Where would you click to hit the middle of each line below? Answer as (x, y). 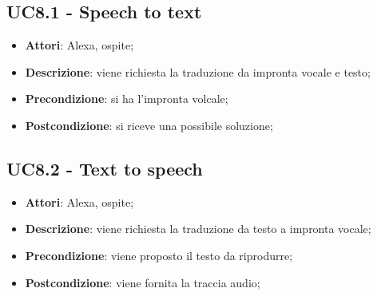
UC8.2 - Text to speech (105, 168)
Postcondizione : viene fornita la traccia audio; (143, 282)
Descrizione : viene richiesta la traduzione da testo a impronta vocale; (198, 229)
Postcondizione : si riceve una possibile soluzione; (149, 125)
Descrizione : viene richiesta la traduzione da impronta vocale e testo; (198, 71)
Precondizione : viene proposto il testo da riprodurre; (159, 255)
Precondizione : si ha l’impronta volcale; (127, 99)
